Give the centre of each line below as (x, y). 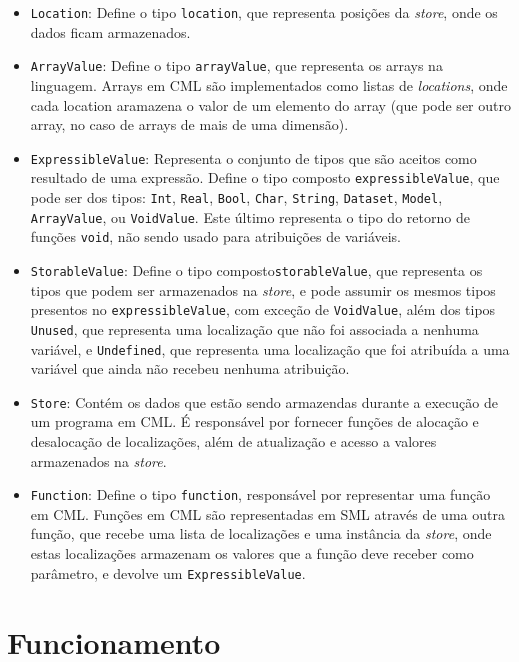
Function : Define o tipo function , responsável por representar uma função (260, 494)
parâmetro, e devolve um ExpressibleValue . (168, 572)
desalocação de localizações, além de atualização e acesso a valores (233, 441)
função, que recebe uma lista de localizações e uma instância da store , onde (261, 533)
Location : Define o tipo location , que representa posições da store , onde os (264, 12)
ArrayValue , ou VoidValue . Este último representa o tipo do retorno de (250, 216)
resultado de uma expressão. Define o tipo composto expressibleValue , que (265, 177)
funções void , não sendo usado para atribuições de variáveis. (215, 236)
